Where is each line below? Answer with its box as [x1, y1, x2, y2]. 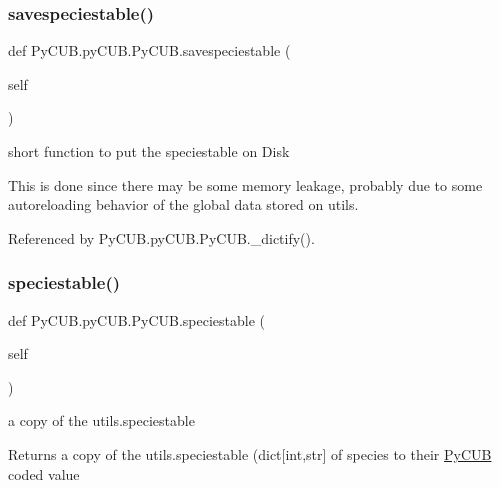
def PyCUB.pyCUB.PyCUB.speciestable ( [8, 309, 266, 330]
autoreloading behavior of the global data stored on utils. [8, 194, 359, 215]
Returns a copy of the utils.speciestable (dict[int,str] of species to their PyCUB [8, 443, 492, 464]
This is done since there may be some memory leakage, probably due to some [8, 174, 483, 195]
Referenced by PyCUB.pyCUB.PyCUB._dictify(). [8, 227, 315, 248]
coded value [8, 463, 80, 484]
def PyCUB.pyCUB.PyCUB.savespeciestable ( [8, 40, 291, 61]
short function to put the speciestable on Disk [8, 141, 290, 161]
